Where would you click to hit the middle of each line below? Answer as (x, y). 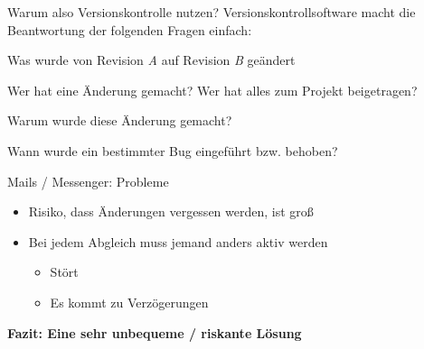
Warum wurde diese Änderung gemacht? (120, 120)
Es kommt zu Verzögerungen (129, 302)
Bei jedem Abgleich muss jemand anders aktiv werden (178, 241)
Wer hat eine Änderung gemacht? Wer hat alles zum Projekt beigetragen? (212, 90)
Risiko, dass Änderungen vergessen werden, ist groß (171, 211)
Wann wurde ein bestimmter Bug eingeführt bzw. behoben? (173, 150)
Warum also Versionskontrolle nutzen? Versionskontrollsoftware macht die (212, 12)
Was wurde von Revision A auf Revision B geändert (151, 60)
